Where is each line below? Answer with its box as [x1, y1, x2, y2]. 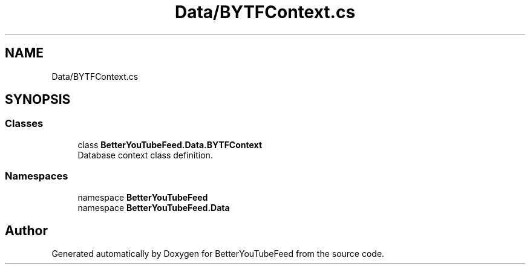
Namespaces [5, 170, 68, 183]
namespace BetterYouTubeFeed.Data [77, 202, 230, 213]
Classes [5, 117, 44, 130]
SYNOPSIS [5, 92, 71, 108]
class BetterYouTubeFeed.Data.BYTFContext [77, 139, 263, 150]
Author [5, 222, 48, 238]
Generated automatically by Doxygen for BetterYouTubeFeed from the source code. [51, 248, 385, 259]
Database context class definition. [77, 149, 213, 160]
